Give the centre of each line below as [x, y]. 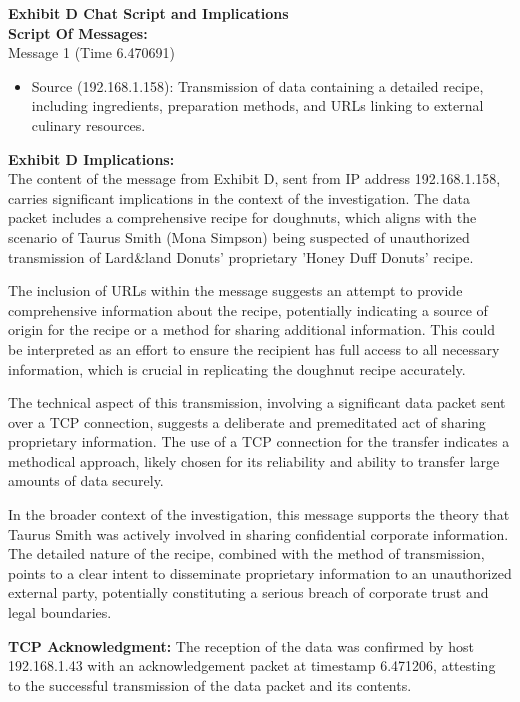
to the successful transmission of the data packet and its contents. [210, 684]
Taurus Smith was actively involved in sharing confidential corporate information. [258, 533]
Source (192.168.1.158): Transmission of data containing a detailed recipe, [257, 85]
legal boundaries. [60, 612]
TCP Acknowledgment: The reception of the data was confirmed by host [241, 645]
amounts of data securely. [86, 480]
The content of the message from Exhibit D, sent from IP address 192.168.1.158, [254, 178]
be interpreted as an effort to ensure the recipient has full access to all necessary [254, 348]
